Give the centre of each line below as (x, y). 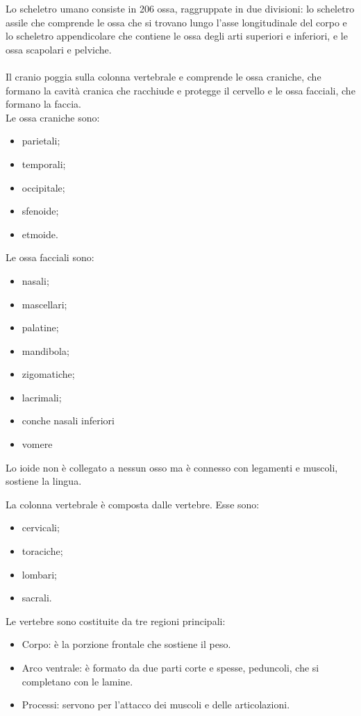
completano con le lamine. (77, 681)
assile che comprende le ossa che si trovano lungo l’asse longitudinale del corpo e (176, 22)
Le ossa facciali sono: (50, 257)
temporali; (44, 164)
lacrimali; (42, 397)
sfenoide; (40, 211)
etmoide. (40, 234)
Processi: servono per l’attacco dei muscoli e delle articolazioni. (156, 705)
